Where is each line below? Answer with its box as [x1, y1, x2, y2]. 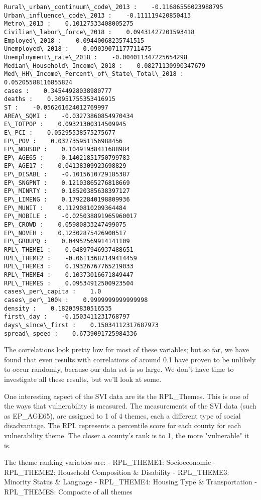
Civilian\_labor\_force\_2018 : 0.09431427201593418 [4, 28, 195, 36]
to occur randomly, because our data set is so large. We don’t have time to [4, 364, 234, 374]
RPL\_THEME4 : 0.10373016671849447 [4, 271, 134, 278]
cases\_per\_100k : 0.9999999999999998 [4, 296, 148, 304]
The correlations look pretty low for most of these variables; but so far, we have [4, 344, 249, 355]
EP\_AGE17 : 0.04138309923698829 [4, 162, 126, 170]
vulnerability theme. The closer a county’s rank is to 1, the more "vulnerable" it [4, 430, 249, 440]
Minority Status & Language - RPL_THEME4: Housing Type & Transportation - [4, 476, 257, 487]
